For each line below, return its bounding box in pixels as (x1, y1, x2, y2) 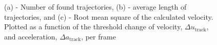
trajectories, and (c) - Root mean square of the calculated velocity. (4, 11, 213, 22)
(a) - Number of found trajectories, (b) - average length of (4, 2, 187, 12)
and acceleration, (4, 31, 57, 41)
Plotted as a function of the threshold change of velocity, (4, 21, 183, 32)
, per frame (81, 31, 116, 41)
